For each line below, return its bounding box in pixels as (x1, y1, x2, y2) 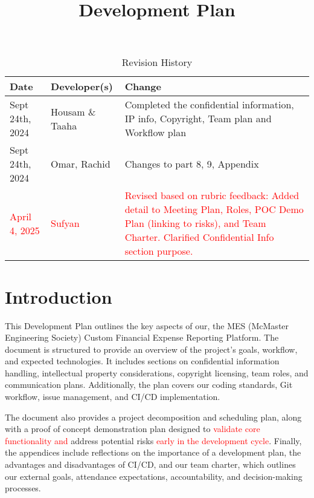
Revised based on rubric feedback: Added (124, 188, 300, 203)
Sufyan (51, 216, 80, 231)
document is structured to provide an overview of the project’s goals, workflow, (5, 342, 298, 355)
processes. (5, 482, 41, 494)
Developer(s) (51, 79, 113, 94)
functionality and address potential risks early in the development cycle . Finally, (5, 434, 302, 447)
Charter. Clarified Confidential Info (124, 230, 274, 244)
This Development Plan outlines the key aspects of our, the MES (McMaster (5, 319, 289, 332)
